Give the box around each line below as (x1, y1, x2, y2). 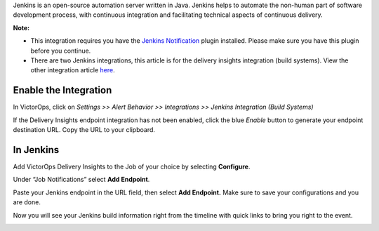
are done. (13, 198, 41, 206)
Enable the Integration (13, 84, 112, 96)
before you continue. (30, 46, 91, 55)
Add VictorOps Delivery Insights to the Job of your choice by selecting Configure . (13, 162, 251, 171)
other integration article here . (30, 66, 115, 74)
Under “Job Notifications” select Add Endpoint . (13, 176, 150, 184)
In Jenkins (13, 144, 60, 156)
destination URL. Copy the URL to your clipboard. (13, 126, 156, 134)
